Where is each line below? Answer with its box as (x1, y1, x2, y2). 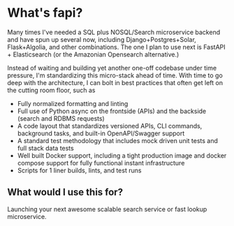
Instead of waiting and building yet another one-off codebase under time (7, 63, 217, 72)
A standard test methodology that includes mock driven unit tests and (17, 136, 219, 144)
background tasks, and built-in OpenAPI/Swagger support (17, 129, 185, 137)
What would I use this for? (7, 186, 124, 198)
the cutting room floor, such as (7, 86, 96, 94)
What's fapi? (7, 5, 83, 21)
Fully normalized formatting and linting (17, 99, 129, 107)
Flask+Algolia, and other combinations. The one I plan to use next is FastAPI (7, 43, 226, 51)
